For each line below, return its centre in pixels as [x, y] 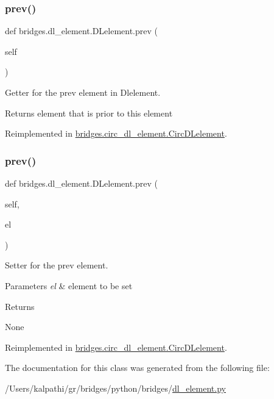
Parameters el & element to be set [69, 285]
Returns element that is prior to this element [89, 113]
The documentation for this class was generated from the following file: [137, 368]
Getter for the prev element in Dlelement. [83, 92]
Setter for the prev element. [57, 265]
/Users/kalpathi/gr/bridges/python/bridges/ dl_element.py [115, 388]
